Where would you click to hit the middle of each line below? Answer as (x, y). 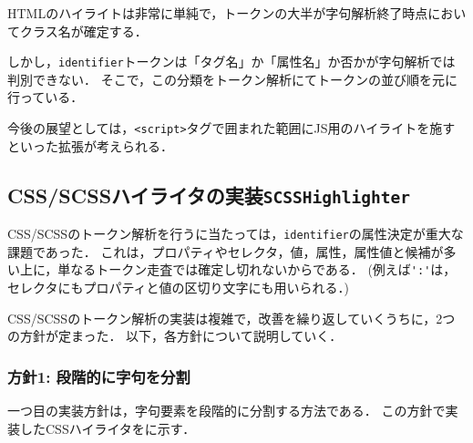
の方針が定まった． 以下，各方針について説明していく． (175, 336)
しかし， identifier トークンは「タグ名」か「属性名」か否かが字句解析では (231, 62)
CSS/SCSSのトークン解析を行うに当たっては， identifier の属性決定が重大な (236, 234)
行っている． (46, 97)
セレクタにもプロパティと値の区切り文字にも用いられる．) (179, 287)
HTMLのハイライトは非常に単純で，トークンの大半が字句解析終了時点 (218, 13)
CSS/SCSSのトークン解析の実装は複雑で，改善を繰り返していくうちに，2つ (231, 318)
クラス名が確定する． (83, 31)
